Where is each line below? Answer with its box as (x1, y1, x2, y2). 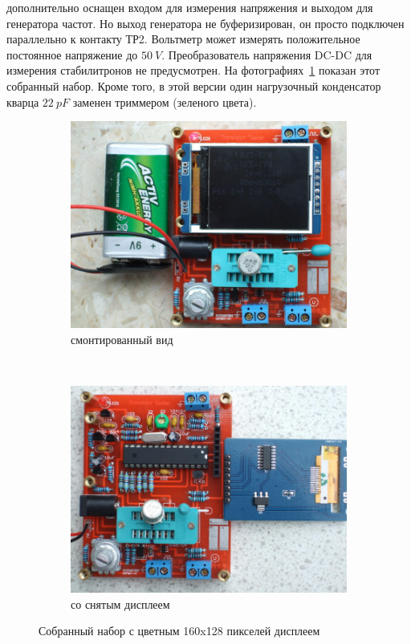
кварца (6, 93, 39, 110)
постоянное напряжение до (6, 46, 138, 63)
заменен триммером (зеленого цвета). (72, 93, 257, 110)
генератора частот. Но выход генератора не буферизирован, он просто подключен (6, 14, 405, 31)
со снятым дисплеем (71, 595, 170, 612)
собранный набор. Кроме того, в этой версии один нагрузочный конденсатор (6, 77, 381, 94)
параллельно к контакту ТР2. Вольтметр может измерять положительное (6, 30, 360, 47)
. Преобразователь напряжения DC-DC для (161, 46, 372, 63)
